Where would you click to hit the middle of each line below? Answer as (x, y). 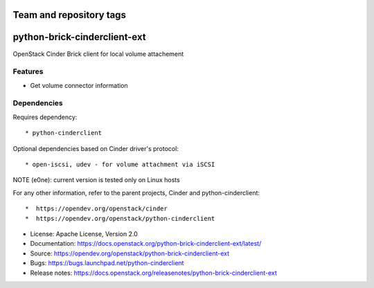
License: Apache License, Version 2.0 (84, 234)
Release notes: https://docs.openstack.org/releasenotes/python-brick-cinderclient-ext (153, 273)
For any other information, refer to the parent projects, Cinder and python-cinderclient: (136, 192)
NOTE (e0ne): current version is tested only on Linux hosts (96, 180)
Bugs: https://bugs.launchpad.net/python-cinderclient (107, 263)
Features (28, 71)
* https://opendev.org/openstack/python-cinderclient (120, 218)
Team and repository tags (69, 15)
